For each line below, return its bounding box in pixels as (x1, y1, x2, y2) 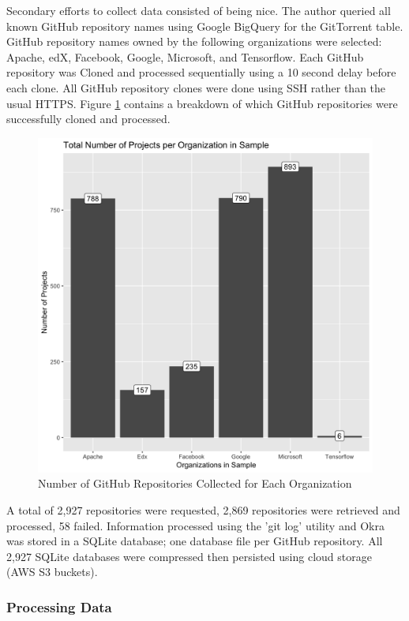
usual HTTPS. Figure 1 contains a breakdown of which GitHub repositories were (6, 95, 398, 111)
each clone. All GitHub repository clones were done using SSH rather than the (6, 79, 386, 95)
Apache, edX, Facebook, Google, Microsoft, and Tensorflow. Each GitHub (6, 48, 364, 65)
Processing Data (6, 597, 112, 616)
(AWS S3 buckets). (6, 563, 98, 580)
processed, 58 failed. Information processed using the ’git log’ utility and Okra (6, 517, 385, 533)
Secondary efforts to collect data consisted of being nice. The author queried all (6, 2, 391, 18)
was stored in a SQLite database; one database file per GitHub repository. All (6, 533, 383, 549)
